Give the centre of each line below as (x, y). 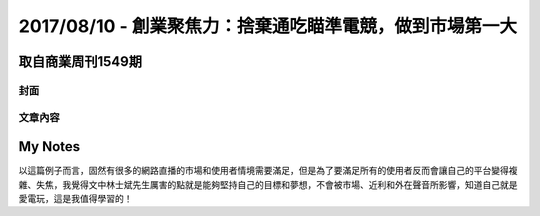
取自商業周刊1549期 (80, 61)
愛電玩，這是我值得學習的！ (75, 198)
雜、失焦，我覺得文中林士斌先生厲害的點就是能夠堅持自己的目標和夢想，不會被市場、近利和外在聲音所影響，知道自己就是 (268, 184)
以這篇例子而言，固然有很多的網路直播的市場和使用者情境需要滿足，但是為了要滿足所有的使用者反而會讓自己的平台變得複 (268, 171)
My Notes (49, 146)
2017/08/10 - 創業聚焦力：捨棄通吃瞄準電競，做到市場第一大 (268, 26)
